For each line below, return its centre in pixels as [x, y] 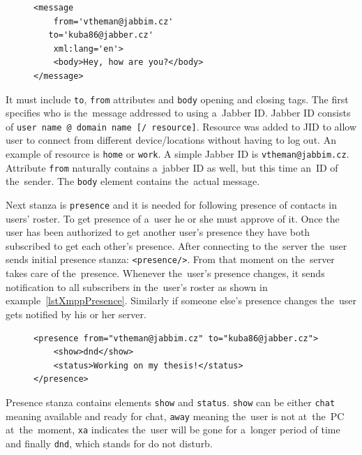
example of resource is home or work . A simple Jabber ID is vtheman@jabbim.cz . [178, 154]
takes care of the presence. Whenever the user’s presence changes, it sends [165, 273]
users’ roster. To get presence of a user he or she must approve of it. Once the [173, 218]
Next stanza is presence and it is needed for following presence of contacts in [171, 205]
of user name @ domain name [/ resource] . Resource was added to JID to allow [181, 126]
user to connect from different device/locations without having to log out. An [171, 140]
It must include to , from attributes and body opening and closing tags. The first [177, 99]
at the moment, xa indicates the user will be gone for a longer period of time [173, 430]
